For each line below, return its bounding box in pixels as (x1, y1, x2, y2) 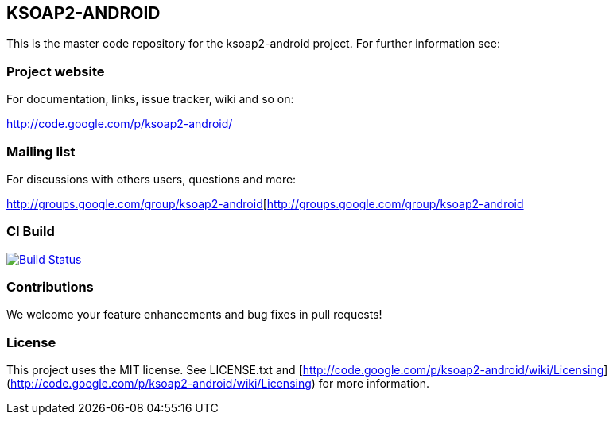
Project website (6, 63, 105, 79)
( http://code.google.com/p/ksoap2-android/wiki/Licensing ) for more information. (6, 377, 430, 391)
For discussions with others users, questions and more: (6, 172, 297, 186)
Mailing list (6, 143, 76, 160)
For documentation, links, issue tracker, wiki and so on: (6, 92, 294, 106)
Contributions (6, 279, 94, 295)
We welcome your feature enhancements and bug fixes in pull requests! (6, 307, 382, 322)
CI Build (6, 223, 55, 240)
